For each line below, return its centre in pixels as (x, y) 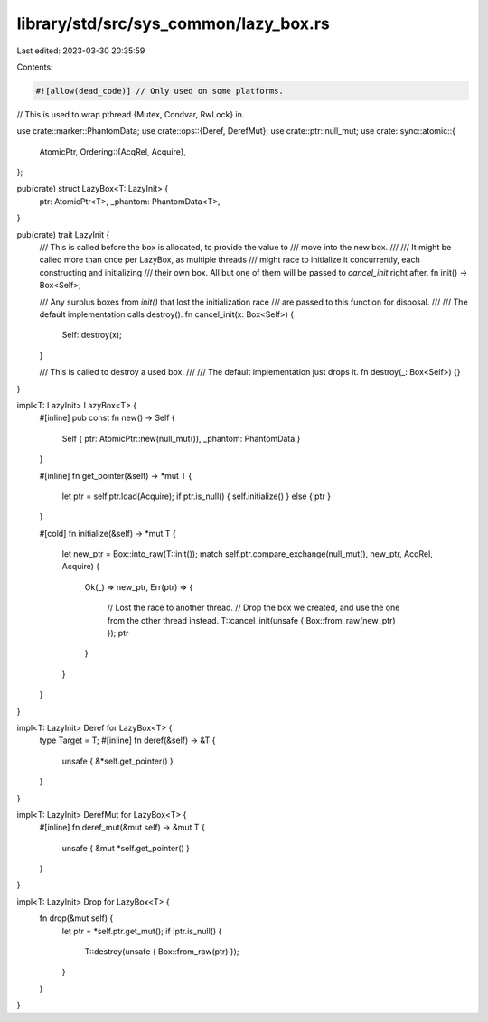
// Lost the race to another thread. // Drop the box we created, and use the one (253, 608)
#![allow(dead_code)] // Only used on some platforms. (160, 91)
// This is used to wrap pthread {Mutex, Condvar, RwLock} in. (131, 114)
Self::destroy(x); (92, 335)
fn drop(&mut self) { (76, 918)
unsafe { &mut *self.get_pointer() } (126, 848)
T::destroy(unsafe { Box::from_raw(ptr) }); (162, 952)
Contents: (35, 67)
